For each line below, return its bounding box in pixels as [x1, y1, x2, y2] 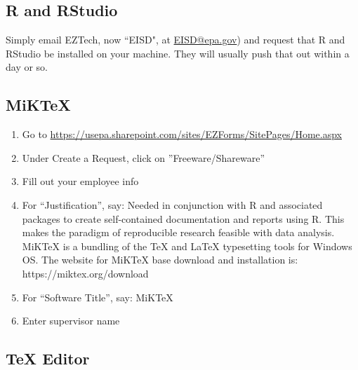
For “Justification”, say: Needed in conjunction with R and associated [22, 197, 323, 212]
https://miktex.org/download [22, 266, 149, 280]
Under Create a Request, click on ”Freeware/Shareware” [22, 150, 265, 165]
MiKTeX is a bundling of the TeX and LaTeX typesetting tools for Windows [22, 238, 352, 253]
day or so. [6, 60, 48, 74]
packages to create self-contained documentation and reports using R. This [22, 211, 345, 226]
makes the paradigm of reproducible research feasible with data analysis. [22, 225, 335, 240]
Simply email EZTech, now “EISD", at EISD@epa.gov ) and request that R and [6, 32, 345, 47]
